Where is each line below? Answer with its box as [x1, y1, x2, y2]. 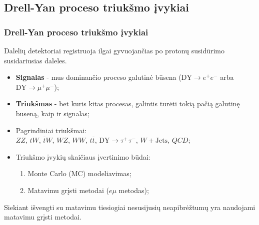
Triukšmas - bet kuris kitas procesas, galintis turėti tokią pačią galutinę [15, 98, 240, 109]
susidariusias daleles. [4, 55, 67, 65]
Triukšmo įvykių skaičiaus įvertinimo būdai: [15, 151, 150, 162]
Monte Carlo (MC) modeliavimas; [27, 168, 131, 179]
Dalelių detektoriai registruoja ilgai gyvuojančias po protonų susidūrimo [4, 45, 224, 55]
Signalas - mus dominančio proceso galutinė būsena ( [15, 72, 181, 82]
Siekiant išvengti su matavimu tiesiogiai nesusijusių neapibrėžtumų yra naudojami [4, 202, 255, 212]
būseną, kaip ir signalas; [15, 108, 89, 118]
